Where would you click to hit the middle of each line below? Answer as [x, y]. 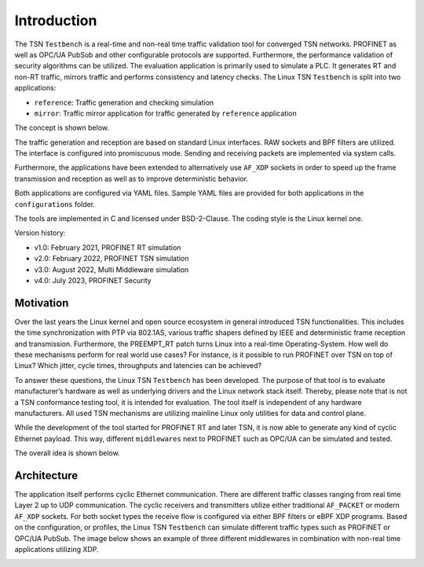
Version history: [40, 233]
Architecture [46, 475]
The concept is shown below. [62, 128]
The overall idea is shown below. [68, 453]
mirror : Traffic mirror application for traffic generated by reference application [166, 113]
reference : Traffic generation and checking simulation [124, 102]
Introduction [56, 20]
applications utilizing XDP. [57, 550]
